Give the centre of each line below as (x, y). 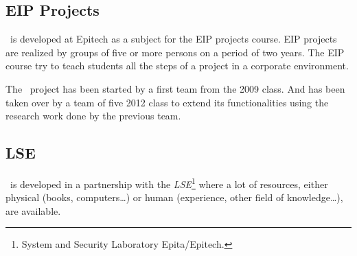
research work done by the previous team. (93, 116)
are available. (33, 210)
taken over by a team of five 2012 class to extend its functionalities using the (167, 102)
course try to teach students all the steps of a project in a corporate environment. (177, 66)
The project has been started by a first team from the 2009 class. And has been (175, 88)
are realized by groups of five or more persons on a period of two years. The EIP (175, 52)
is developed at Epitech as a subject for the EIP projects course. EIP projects (173, 39)
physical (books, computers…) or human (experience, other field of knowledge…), (174, 197)
